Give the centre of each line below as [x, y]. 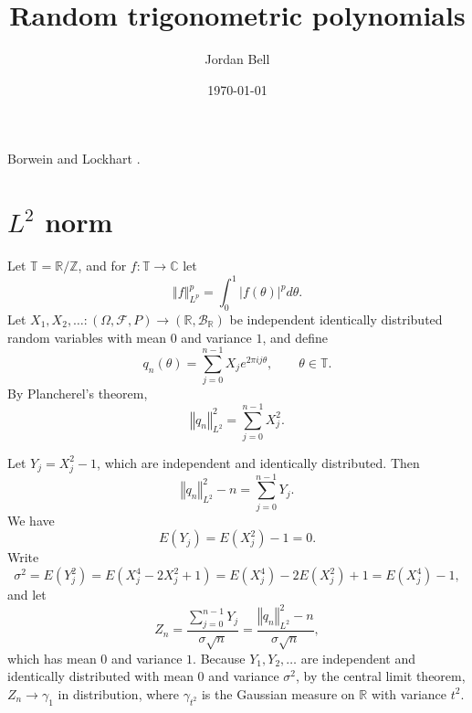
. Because [219, 658]
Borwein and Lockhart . [74, 159]
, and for [102, 266]
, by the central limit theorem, [381, 676]
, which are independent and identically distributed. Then [258, 462]
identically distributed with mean [100, 676]
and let [27, 594]
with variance [409, 693]
